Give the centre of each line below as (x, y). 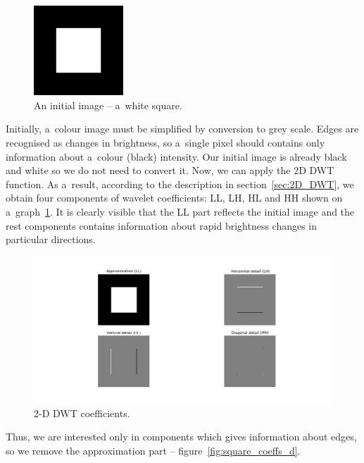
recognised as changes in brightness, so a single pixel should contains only (165, 142)
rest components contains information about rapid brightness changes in (162, 225)
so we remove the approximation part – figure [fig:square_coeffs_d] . (153, 450)
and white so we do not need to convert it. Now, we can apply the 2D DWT (170, 170)
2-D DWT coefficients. (82, 413)
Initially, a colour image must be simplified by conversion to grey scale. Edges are (182, 129)
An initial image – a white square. (108, 105)
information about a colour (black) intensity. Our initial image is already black (176, 156)
